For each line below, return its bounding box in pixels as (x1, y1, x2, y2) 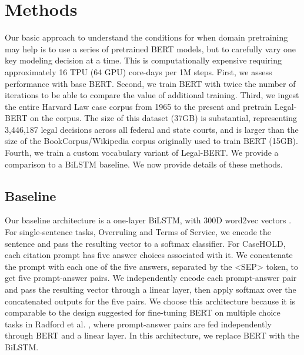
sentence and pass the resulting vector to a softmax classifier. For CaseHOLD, (5, 237, 286, 249)
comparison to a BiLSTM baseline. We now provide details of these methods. (5, 158, 283, 170)
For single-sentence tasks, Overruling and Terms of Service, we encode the (5, 226, 272, 238)
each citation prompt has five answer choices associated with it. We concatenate (5, 249, 293, 261)
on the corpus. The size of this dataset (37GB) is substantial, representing (30, 112, 298, 124)
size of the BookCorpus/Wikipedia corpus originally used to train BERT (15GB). (5, 135, 298, 147)
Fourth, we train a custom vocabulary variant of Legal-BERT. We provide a (5, 146, 279, 159)
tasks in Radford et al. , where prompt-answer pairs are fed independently (5, 317, 272, 330)
